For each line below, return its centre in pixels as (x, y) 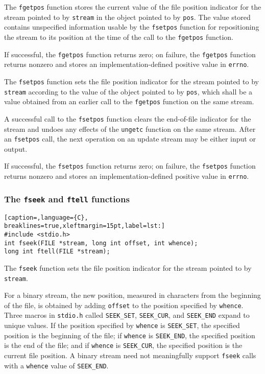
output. (16, 148)
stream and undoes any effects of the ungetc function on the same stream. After (130, 128)
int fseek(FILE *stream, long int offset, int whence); (101, 243)
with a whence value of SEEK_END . (56, 365)
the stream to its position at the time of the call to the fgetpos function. (119, 37)
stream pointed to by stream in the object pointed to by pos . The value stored (127, 17)
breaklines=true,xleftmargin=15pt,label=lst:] (85, 226)
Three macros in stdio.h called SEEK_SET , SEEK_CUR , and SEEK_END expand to (127, 315)
